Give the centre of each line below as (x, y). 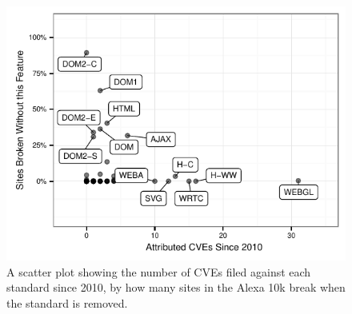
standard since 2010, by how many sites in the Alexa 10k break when (176, 287)
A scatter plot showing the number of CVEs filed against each (159, 271)
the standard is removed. (67, 302)
